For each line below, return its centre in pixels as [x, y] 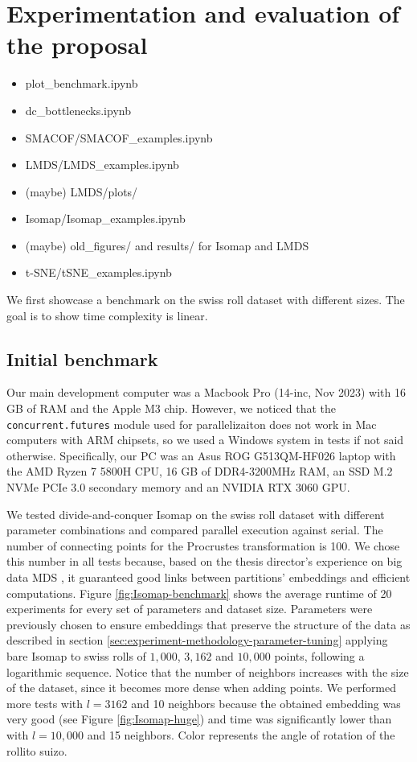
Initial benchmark [82, 358]
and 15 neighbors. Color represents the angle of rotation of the [241, 734]
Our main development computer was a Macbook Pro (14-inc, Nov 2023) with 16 [206, 392]
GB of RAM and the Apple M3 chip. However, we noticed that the [172, 408]
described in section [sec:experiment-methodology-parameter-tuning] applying [197, 640]
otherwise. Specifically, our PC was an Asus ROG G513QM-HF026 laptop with [201, 455]
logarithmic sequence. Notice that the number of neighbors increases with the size [208, 671]
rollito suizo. [37, 750]
